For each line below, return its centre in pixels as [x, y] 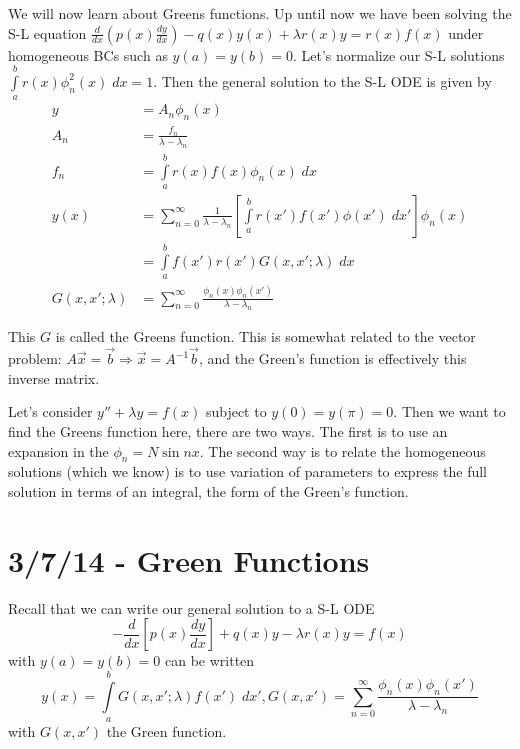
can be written [209, 660]
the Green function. [166, 731]
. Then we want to [449, 411]
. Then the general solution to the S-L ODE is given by [322, 80]
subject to [236, 411]
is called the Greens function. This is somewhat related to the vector [265, 336]
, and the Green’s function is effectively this [332, 358]
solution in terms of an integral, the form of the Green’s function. [208, 490]
